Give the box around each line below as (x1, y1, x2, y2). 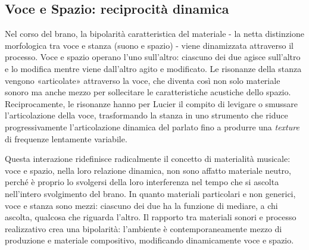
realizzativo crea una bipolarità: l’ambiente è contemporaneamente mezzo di (5, 222, 282, 235)
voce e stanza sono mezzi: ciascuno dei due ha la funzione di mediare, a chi (5, 199, 278, 211)
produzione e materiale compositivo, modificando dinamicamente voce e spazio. (5, 234, 294, 246)
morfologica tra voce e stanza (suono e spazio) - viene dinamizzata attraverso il (5, 39, 294, 51)
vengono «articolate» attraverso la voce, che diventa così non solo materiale (5, 74, 280, 86)
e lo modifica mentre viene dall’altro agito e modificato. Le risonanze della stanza (5, 62, 302, 74)
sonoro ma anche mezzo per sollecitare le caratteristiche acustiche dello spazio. (5, 86, 291, 98)
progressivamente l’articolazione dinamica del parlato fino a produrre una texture (5, 120, 299, 133)
